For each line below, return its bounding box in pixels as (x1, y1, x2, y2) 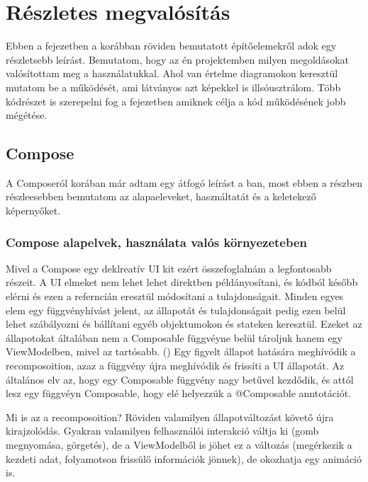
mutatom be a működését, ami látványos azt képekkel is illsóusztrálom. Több (6, 79, 341, 94)
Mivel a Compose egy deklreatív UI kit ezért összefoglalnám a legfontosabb (6, 260, 332, 275)
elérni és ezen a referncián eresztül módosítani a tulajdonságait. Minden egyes (6, 289, 344, 304)
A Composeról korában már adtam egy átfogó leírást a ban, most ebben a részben (6, 175, 362, 190)
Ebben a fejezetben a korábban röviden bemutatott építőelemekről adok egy (6, 38, 337, 53)
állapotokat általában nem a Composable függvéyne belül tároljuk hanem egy (6, 330, 342, 345)
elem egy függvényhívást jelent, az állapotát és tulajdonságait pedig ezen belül (6, 302, 346, 317)
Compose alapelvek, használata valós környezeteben (6, 233, 308, 251)
